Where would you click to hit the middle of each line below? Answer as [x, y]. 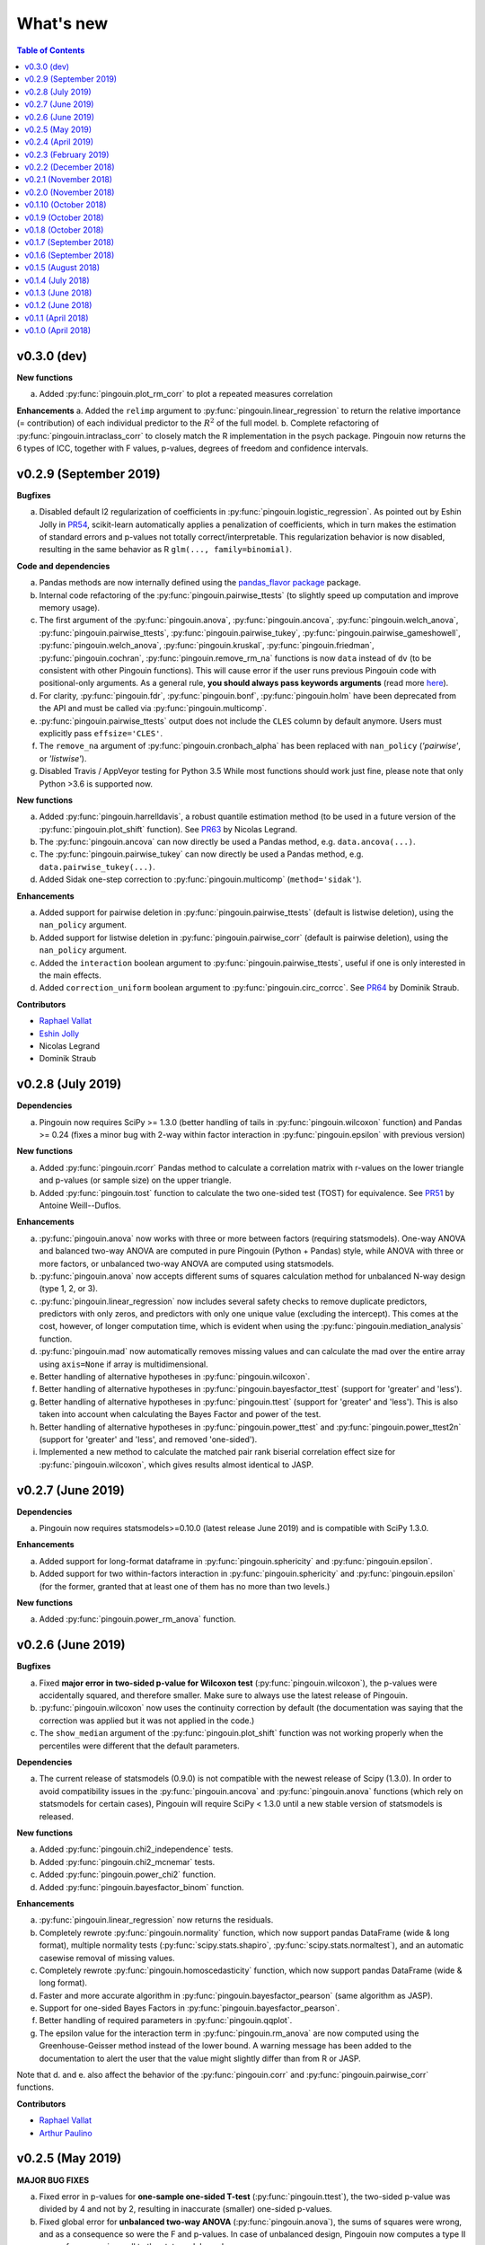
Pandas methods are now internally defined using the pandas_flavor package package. [200, 583]
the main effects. [71, 975]
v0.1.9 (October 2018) [64, 217]
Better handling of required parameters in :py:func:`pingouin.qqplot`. [166, 2020]
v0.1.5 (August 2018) [62, 268]
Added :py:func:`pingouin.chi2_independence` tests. [136, 1849]
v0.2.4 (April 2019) [59, 142]
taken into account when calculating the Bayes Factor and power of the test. [180, 1414]
